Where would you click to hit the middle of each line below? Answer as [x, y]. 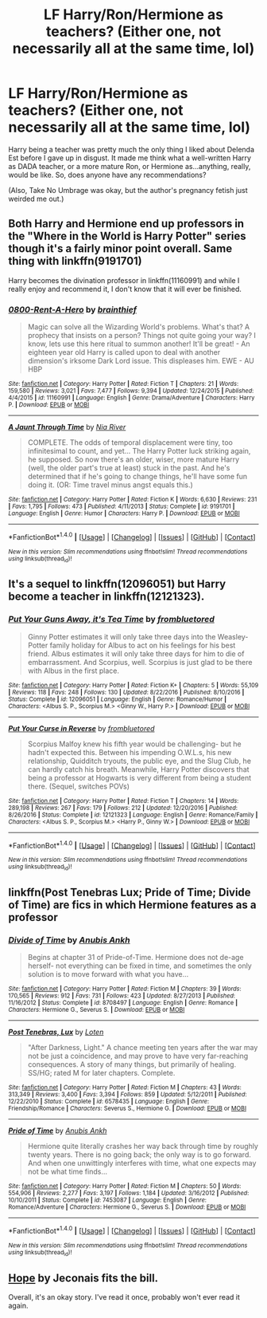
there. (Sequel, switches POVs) [78, 786]
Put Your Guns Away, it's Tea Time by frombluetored [111, 620]
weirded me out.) [36, 199]
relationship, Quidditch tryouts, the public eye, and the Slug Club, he [139, 761]
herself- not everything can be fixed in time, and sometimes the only [139, 966]
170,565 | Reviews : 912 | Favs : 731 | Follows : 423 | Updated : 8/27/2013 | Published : [122, 996]
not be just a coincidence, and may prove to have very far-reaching [138, 1056]
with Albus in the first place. [73, 671]
